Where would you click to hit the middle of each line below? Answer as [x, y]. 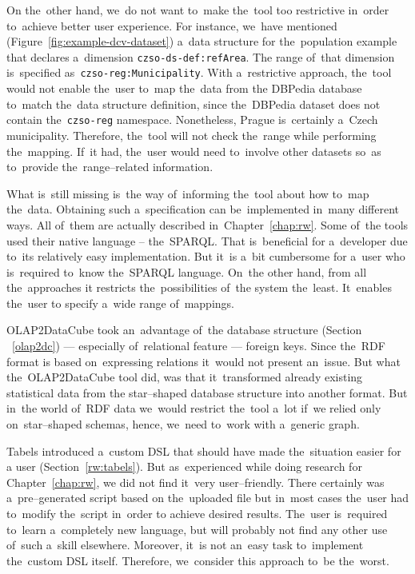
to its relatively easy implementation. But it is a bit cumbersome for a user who [206, 256]
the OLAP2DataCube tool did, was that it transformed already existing [185, 377]
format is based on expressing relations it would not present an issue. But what [204, 361]
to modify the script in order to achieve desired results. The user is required [197, 513]
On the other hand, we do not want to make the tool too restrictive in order [198, 10]
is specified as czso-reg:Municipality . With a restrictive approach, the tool [199, 72]
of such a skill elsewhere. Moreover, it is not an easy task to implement [185, 545]
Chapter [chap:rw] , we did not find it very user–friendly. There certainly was [196, 482]
